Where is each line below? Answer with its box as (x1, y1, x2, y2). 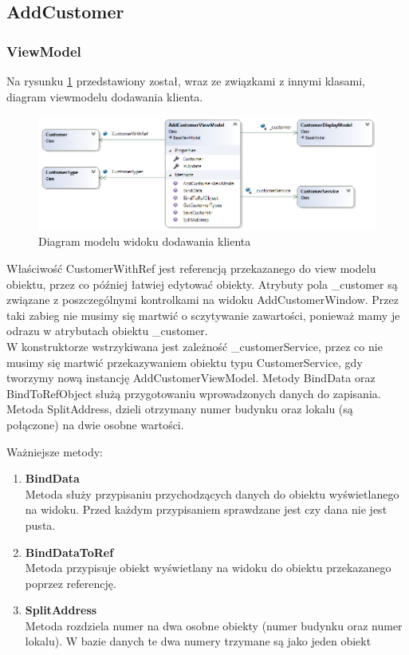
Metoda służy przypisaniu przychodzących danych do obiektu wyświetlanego (25, 485, 399, 502)
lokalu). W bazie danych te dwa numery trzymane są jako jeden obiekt (25, 633, 372, 649)
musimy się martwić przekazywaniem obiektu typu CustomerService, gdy (6, 353, 363, 370)
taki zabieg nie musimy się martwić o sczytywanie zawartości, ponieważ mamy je (6, 306, 400, 323)
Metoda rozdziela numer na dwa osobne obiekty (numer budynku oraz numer (25, 617, 403, 633)
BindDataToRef (25, 543, 114, 560)
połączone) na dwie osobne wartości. (6, 416, 184, 432)
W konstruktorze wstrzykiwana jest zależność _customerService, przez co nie (6, 337, 383, 354)
